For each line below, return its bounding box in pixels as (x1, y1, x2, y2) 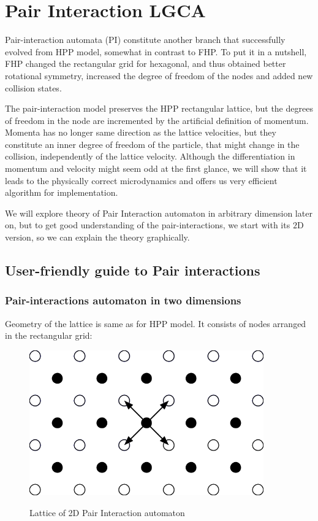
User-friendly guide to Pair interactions (5, 261, 260, 280)
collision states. (5, 81, 62, 94)
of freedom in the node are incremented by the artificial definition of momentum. (5, 114, 309, 126)
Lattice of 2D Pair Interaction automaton (29, 506, 185, 519)
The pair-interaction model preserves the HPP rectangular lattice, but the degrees (5, 102, 313, 115)
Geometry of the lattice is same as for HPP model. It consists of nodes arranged (5, 317, 306, 330)
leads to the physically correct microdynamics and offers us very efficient (5, 174, 278, 187)
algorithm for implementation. (5, 186, 118, 199)
